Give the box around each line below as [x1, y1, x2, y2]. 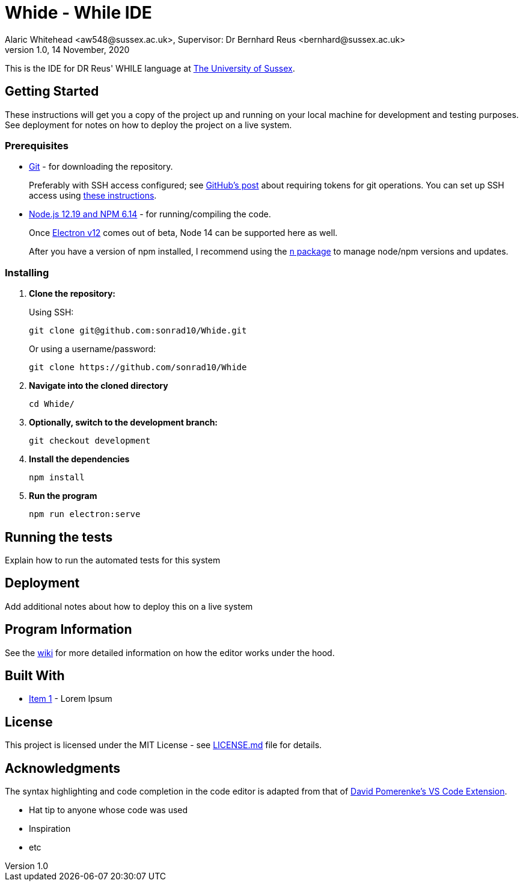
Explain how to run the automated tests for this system [5, 554, 221, 565]
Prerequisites [5, 139, 69, 152]
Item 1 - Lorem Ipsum [29, 693, 112, 704]
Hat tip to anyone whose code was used [29, 805, 188, 816]
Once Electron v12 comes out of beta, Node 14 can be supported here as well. [29, 228, 338, 238]
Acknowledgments [5, 760, 121, 776]
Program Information [5, 622, 132, 637]
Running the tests [5, 529, 113, 545]
